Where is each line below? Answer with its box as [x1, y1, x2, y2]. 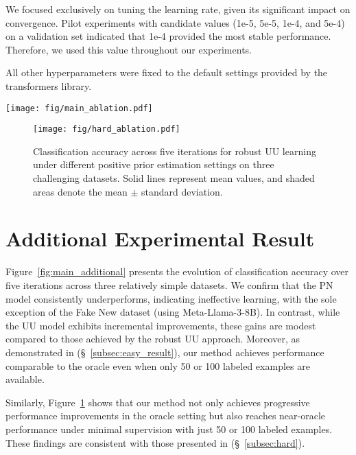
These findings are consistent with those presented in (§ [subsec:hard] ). [5, 435, 305, 450]
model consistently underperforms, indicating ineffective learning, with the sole [5, 291, 337, 305]
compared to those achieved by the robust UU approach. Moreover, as [5, 331, 300, 346]
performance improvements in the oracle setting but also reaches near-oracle [5, 408, 326, 423]
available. [5, 372, 45, 386]
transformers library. [5, 78, 92, 93]
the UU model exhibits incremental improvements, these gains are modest [5, 318, 316, 332]
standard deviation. [141, 184, 223, 198]
